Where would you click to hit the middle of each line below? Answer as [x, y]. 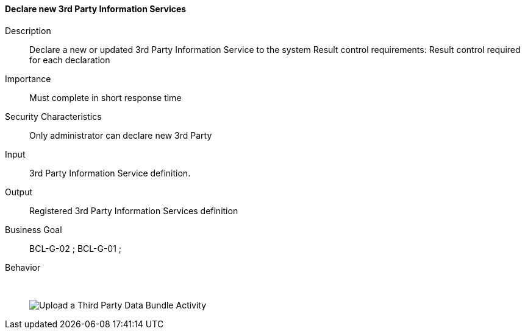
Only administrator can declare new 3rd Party [121, 135]
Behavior [23, 267]
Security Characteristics [53, 116]
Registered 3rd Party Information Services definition [134, 210]
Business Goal [34, 229]
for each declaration [70, 60]
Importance [28, 78]
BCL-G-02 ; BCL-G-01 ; [76, 248]
